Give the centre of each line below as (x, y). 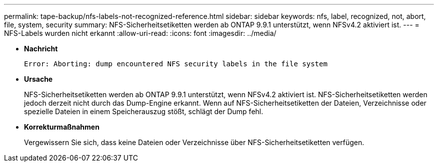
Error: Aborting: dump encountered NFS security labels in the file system (176, 64)
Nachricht (41, 49)
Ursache (38, 79)
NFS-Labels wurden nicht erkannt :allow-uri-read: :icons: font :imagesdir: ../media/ (140, 33)
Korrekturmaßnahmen (62, 127)
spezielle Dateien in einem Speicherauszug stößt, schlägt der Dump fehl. (144, 111)
